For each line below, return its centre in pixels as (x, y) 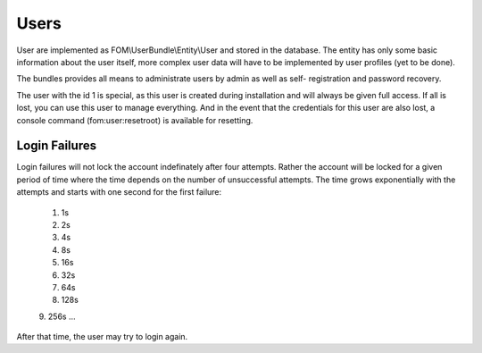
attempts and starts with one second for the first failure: (119, 192)
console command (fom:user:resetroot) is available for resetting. (135, 120)
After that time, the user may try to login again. (102, 337)
